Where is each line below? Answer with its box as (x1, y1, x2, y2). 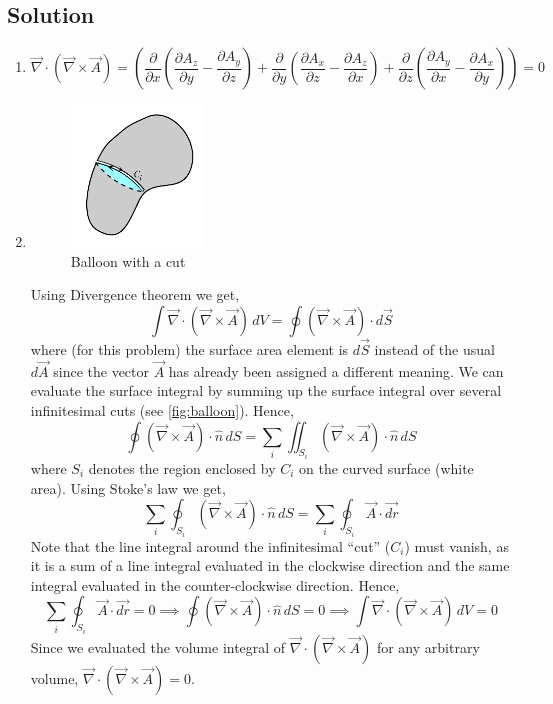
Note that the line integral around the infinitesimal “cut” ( (30, 535, 391, 556)
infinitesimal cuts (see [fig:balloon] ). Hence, (30, 399, 294, 420)
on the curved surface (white (299, 457, 474, 478)
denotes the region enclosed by (88, 457, 276, 478)
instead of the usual (374, 338, 495, 359)
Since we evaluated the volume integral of (30, 636, 286, 657)
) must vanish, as (404, 535, 509, 556)
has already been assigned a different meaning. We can (168, 360, 504, 381)
